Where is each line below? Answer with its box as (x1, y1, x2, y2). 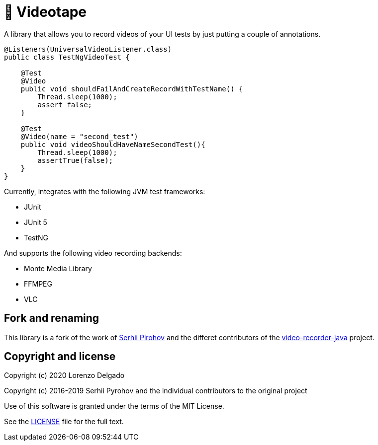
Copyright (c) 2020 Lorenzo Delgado (4, 371, 125, 380)
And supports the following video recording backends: (4, 248, 182, 257)
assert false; (37, 100, 93, 109)
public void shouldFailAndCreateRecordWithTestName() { (20, 84, 243, 93)
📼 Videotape (4, 3, 87, 20)
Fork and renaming (4, 312, 99, 325)
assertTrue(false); (37, 156, 113, 164)
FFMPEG (24, 279, 52, 288)
